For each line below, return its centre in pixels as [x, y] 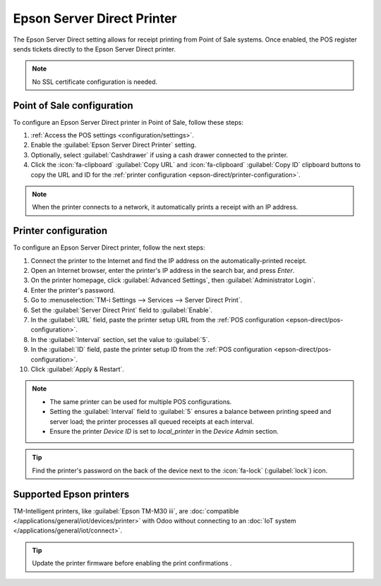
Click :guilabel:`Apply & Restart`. [78, 369]
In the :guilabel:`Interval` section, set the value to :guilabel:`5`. [120, 339]
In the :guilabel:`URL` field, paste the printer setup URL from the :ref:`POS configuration [157, 320]
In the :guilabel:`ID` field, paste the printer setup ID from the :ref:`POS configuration [151, 350]
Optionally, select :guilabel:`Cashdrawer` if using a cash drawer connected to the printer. [159, 154]
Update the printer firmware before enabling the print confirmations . [132, 563]
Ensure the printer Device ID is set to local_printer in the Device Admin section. [164, 431]
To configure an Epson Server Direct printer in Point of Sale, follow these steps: [128, 122]
